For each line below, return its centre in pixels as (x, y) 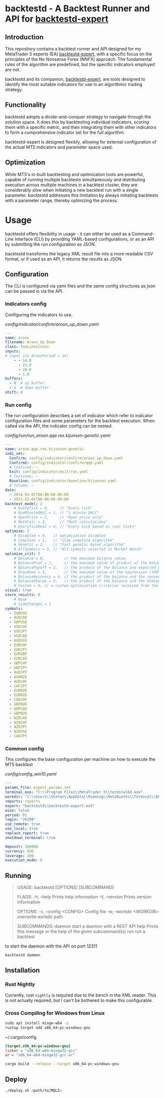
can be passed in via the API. (34, 291)
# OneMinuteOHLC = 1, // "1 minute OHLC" (56, 513)
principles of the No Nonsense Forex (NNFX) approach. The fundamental (79, 59)
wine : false (17, 810)
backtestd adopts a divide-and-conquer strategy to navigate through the (78, 117)
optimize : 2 (17, 531)
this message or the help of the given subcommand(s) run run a (81, 931)
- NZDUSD (18, 732)
